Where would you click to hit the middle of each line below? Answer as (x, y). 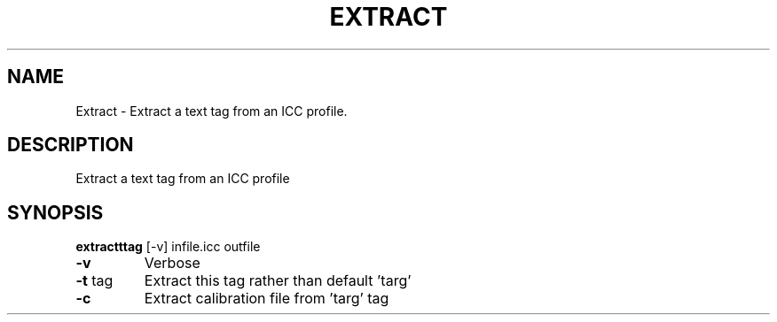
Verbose (172, 263)
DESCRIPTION (71, 145)
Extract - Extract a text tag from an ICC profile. (212, 111)
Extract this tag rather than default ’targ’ (278, 281)
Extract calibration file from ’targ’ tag (267, 299)
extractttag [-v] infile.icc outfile (168, 247)
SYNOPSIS (55, 212)
